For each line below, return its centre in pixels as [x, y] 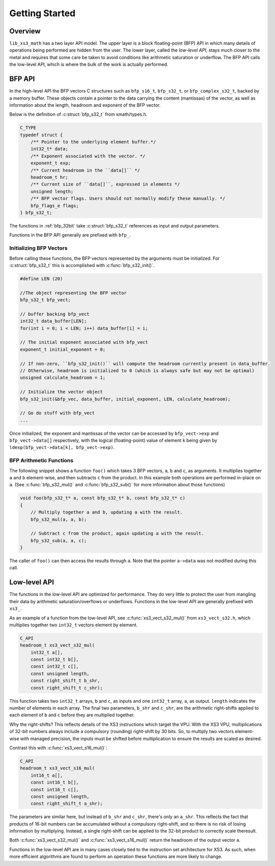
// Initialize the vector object [61, 392]
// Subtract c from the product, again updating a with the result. [117, 534]
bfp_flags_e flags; [55, 206]
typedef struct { [41, 135]
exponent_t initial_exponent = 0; [63, 349]
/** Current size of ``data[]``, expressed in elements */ [105, 184]
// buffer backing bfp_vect [55, 314]
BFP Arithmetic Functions [41, 461]
